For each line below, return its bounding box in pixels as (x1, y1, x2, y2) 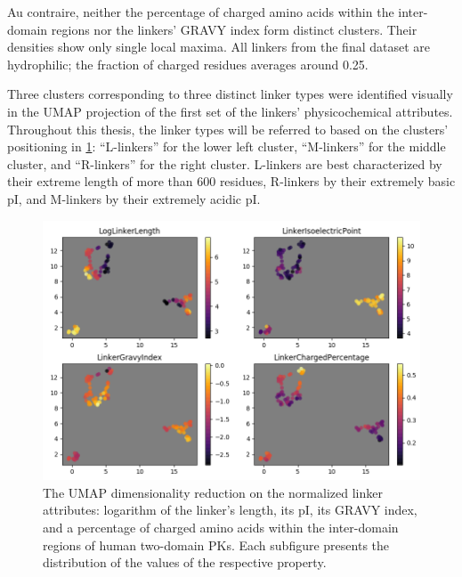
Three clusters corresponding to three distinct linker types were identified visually (7, 85, 453, 103)
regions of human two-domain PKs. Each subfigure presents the (43, 535, 390, 554)
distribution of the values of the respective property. (43, 553, 327, 572)
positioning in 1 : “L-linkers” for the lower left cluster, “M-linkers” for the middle (7, 137, 446, 156)
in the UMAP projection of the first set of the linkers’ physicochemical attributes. (7, 102, 453, 120)
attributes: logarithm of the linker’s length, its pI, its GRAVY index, (43, 500, 417, 519)
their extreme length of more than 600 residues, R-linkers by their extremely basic (7, 172, 456, 191)
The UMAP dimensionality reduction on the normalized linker (43, 483, 383, 501)
